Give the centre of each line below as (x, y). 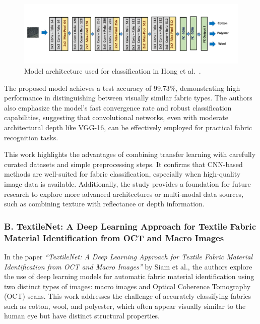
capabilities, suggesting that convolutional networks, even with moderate (116, 117)
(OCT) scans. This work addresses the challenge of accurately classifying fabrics (128, 296)
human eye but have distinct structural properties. (82, 316)
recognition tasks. (31, 137)
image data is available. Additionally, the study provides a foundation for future (127, 183)
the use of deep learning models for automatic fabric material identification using (129, 276)
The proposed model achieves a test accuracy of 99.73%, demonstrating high (122, 88)
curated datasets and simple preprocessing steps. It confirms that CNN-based (123, 164)
